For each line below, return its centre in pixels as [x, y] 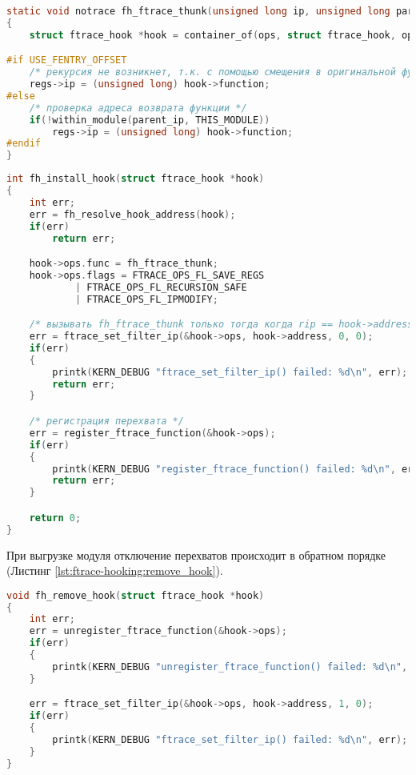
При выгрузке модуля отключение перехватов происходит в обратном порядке [196, 554]
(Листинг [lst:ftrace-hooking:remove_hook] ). [115, 570]
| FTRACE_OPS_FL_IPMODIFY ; [146, 299]
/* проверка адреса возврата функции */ [138, 108]
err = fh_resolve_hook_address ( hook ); [132, 214]
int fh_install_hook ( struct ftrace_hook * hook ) [136, 179]
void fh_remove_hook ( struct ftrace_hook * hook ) [136, 595]
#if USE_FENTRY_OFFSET [67, 60]
